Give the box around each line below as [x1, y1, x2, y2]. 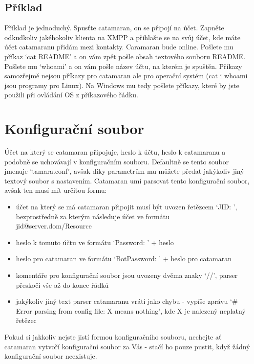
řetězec [16, 315, 37, 325]
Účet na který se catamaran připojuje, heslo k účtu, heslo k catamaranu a [4, 147, 226, 157]
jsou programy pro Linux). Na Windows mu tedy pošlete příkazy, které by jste [4, 80, 239, 90]
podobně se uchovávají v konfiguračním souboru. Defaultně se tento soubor [4, 156, 229, 166]
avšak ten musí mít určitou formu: [4, 185, 107, 195]
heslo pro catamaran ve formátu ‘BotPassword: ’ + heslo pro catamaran [16, 253, 232, 264]
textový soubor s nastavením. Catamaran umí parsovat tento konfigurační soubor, [4, 175, 250, 185]
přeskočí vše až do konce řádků [16, 279, 109, 290]
